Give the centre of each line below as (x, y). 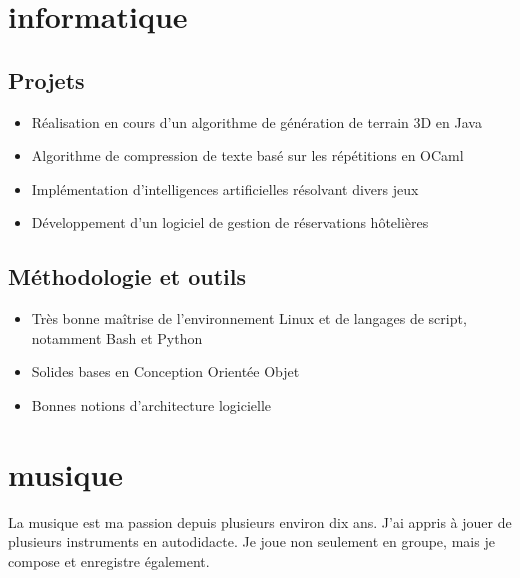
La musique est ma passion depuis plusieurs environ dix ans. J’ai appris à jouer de (260, 521)
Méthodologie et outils (127, 276)
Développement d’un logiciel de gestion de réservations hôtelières (230, 222)
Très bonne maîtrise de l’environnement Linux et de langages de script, (249, 318)
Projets (46, 79)
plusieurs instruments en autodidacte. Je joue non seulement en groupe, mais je (251, 541)
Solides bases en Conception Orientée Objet (165, 371)
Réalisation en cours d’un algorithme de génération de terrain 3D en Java (256, 121)
